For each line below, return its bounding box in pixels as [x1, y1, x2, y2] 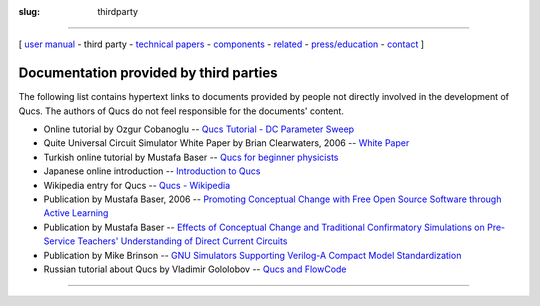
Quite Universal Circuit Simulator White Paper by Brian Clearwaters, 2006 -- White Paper [43, 137, 410, 149]
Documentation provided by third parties [18, 65, 279, 82]
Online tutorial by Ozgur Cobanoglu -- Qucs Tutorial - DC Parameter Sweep [43, 123, 355, 135]
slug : [18, 6, 40, 17]
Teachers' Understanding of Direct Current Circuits [76, 235, 288, 247]
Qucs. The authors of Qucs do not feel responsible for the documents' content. [18, 105, 345, 117]
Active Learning [43, 207, 109, 219]
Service [43, 235, 76, 247]
